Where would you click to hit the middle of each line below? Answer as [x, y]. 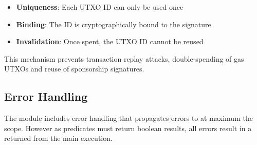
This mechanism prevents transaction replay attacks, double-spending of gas [124, 58]
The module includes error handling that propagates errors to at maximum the [128, 118]
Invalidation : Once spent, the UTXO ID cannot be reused [110, 41]
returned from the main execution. [58, 138]
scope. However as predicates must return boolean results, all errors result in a [128, 128]
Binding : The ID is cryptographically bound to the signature [114, 24]
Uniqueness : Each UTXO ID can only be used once [100, 7]
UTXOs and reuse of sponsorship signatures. [74, 69]
